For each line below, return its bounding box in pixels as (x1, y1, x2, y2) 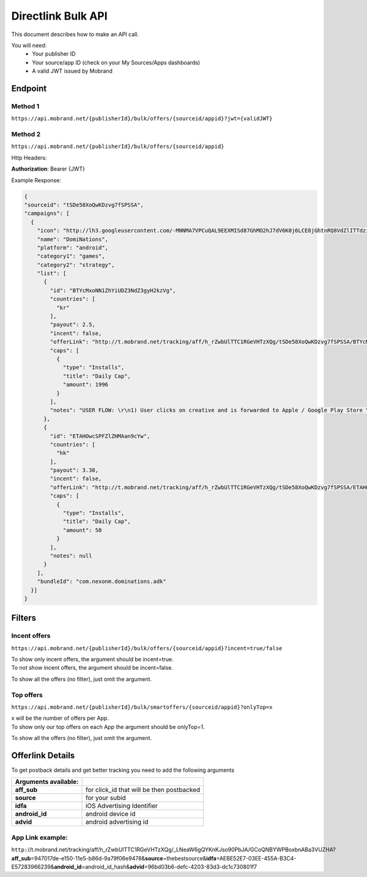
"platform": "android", (37, 244, 108, 251)
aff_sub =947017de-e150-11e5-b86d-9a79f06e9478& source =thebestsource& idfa (11, 854, 217, 862)
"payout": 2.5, (50, 321, 96, 328)
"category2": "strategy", (37, 261, 115, 268)
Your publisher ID (32, 50, 76, 57)
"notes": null (50, 552, 92, 559)
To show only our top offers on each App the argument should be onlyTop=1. (11, 723, 205, 730)
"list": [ (37, 270, 67, 277)
